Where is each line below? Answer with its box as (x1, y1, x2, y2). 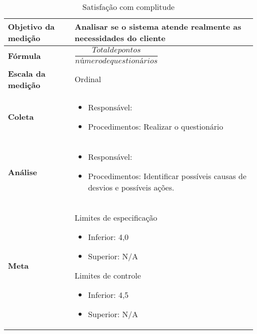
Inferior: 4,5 (88, 288, 129, 300)
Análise (8, 166, 37, 178)
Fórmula (8, 50, 41, 62)
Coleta (8, 111, 34, 123)
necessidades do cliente (75, 32, 166, 44)
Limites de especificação (75, 211, 158, 223)
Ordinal (75, 73, 101, 85)
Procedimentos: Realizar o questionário (88, 120, 223, 132)
